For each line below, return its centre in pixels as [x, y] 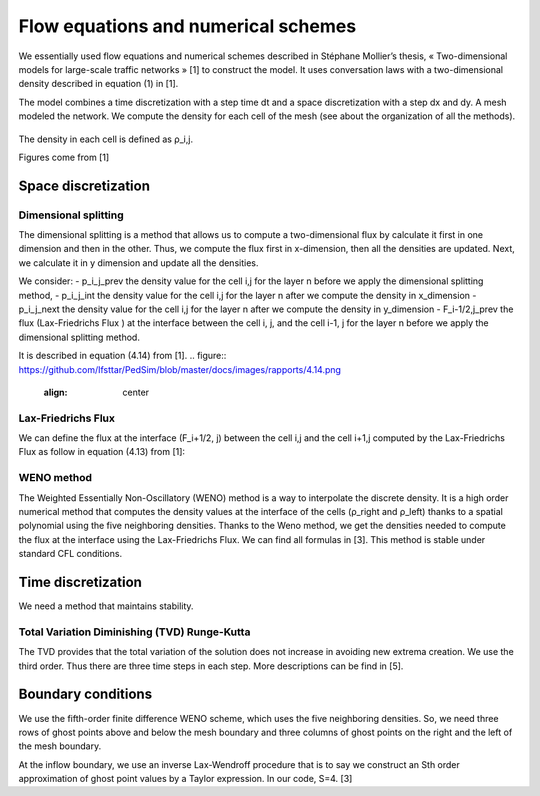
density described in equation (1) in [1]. [98, 84]
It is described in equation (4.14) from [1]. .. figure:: [122, 356]
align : [55, 392]
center [136, 392]
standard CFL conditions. [70, 554]
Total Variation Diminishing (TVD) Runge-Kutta [134, 632]
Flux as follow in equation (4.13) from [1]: [101, 452]
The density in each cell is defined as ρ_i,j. [106, 139]
